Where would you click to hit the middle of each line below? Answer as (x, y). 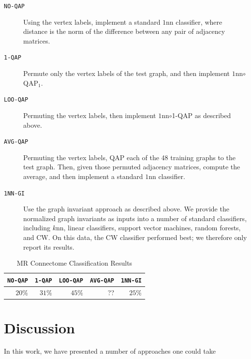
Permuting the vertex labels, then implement (90, 115)
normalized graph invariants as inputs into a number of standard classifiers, (135, 218)
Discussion (39, 327)
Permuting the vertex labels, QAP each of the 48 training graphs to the (129, 157)
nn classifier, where (194, 22)
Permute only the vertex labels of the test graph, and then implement (127, 73)
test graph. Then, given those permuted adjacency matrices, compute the (132, 167)
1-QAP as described (201, 115)
